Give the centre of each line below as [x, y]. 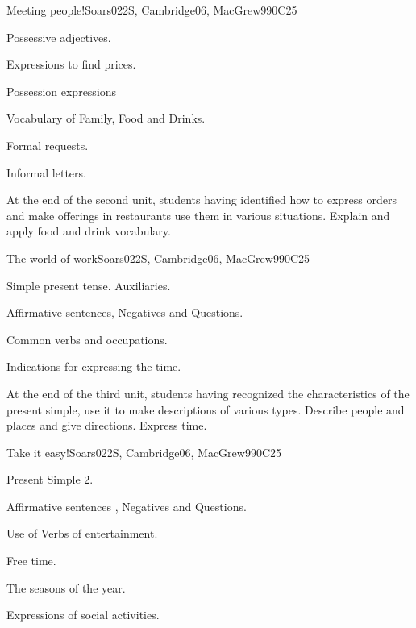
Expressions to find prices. [71, 64]
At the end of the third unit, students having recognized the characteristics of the [208, 393]
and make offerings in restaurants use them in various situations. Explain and [198, 215]
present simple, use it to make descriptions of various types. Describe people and [206, 409]
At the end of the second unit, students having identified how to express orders [202, 200]
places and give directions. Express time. [107, 425]
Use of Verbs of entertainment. [82, 533]
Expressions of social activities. [83, 615]
